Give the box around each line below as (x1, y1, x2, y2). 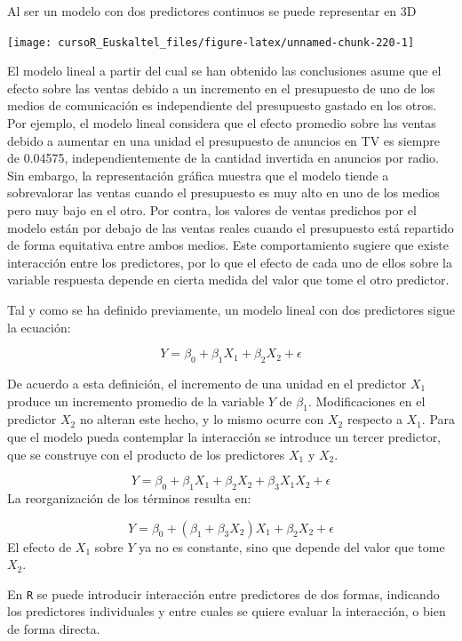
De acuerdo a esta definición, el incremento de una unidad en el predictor (7, 373, 407, 392)
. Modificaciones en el (307, 391, 426, 410)
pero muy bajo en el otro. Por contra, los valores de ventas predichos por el (7, 201, 417, 219)
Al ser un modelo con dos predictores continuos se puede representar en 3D (7, 2, 417, 20)
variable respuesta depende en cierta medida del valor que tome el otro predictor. (7, 270, 450, 289)
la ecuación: (7, 317, 71, 336)
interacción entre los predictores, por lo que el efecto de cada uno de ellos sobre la (7, 252, 452, 271)
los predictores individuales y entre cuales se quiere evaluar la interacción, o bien (7, 602, 446, 621)
